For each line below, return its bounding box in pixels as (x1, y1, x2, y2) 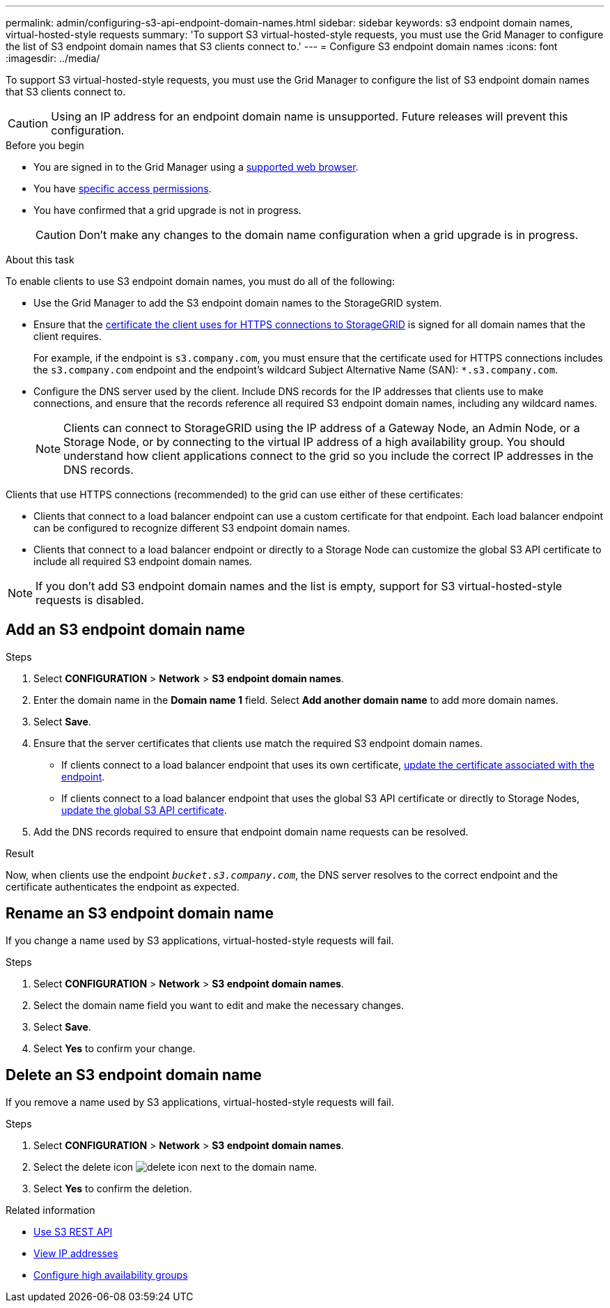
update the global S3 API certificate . (61, 803, 227, 816)
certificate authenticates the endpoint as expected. (6, 880, 240, 893)
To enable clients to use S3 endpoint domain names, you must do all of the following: (6, 275, 395, 287)
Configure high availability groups (33, 1268, 188, 1281)
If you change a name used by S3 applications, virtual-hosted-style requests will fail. (6, 934, 394, 946)
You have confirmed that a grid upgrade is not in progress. (33, 204, 302, 216)
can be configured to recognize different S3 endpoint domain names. (33, 522, 350, 534)
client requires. (33, 330, 102, 342)
